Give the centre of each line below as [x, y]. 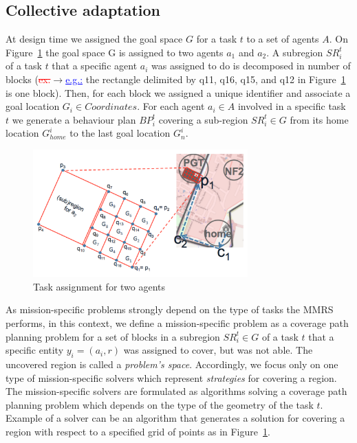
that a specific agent [95, 66]
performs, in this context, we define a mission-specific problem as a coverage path [177, 322]
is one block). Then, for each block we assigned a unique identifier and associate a [178, 92]
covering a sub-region [203, 119]
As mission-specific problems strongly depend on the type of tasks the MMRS [170, 309]
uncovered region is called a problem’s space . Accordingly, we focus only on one [172, 364]
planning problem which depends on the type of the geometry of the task [160, 404]
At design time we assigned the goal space [94, 39]
